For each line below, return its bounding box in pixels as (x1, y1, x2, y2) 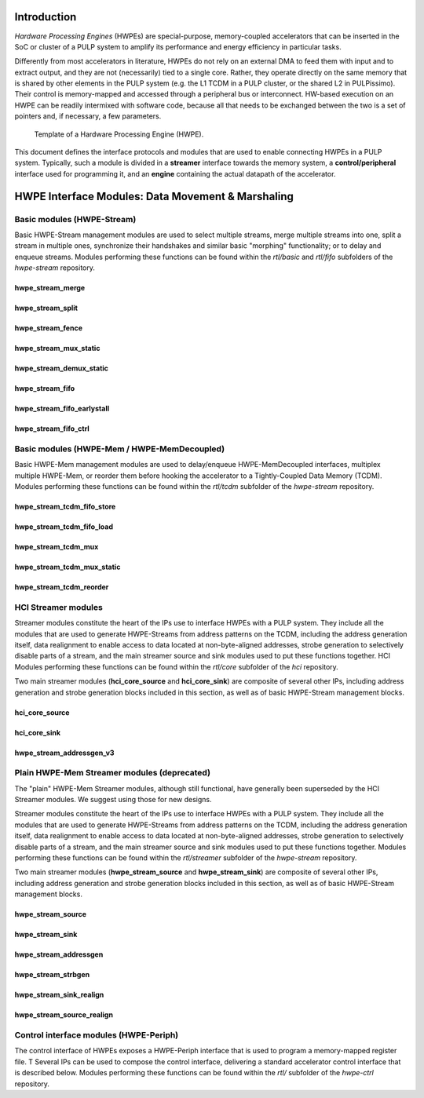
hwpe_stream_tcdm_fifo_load (14, 522, 114, 531)
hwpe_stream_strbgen (14, 970, 90, 979)
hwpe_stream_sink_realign (14, 990, 104, 1000)
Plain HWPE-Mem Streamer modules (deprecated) (14, 768, 211, 779)
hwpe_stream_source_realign (14, 1010, 114, 1020)
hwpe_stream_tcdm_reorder (14, 582, 109, 592)
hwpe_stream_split (14, 303, 79, 313)
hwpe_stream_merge (14, 283, 86, 293)
